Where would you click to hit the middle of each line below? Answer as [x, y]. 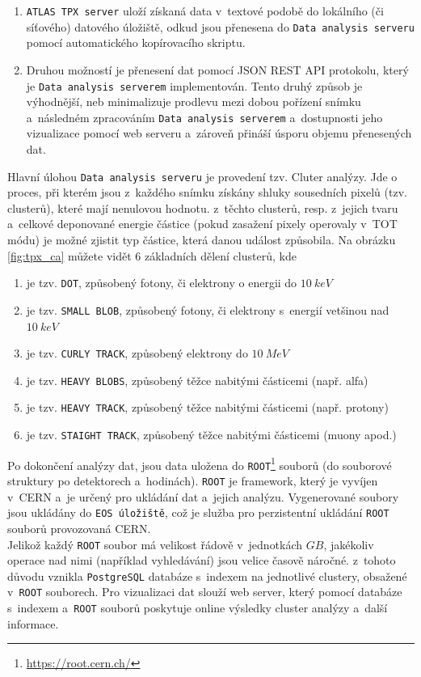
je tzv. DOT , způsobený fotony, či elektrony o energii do [162, 283]
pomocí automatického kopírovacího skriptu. [136, 42]
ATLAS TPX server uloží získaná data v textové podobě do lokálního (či [205, 11]
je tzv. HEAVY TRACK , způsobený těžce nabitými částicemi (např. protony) [207, 407]
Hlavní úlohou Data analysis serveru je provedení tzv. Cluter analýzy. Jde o [202, 176]
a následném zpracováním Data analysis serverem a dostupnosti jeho [204, 117]
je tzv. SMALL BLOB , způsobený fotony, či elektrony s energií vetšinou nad [208, 309]
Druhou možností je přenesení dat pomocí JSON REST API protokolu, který [217, 69]
